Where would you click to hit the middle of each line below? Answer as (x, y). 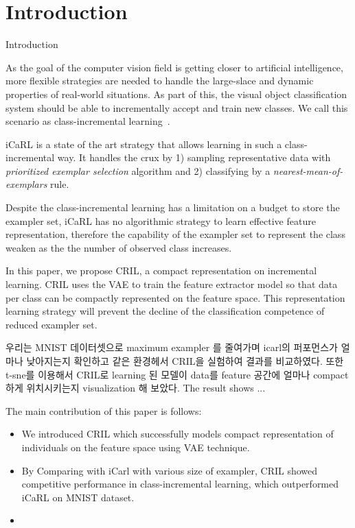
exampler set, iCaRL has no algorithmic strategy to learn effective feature (161, 220)
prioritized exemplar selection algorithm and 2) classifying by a (138, 170)
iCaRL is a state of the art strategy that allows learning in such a (144, 144)
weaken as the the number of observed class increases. (119, 247)
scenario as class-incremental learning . (88, 121)
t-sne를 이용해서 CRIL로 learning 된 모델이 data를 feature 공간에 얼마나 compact (177, 374)
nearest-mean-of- (308, 170)
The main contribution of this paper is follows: (104, 410)
